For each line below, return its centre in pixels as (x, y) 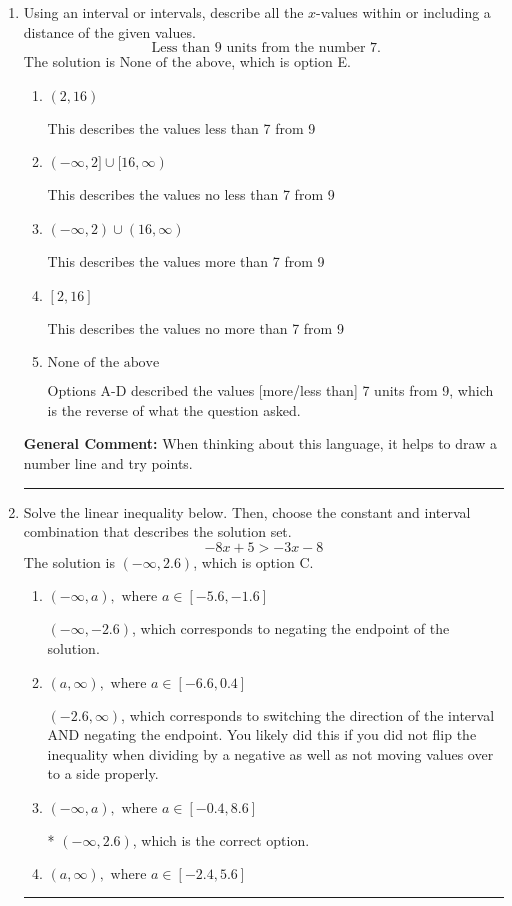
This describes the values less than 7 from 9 (181, 127)
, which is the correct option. (221, 839)
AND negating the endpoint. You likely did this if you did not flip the (262, 734)
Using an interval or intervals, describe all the (163, 12)
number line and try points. (108, 462)
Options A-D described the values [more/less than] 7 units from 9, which (270, 390)
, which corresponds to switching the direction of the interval (308, 714)
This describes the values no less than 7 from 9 (191, 194)
